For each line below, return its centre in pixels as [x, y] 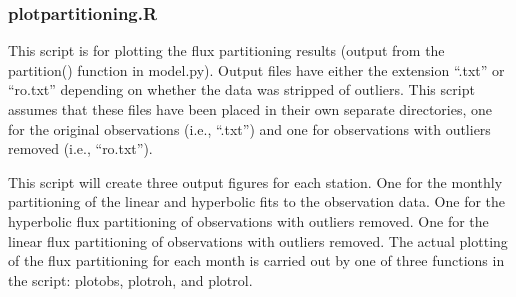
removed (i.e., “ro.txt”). [80, 148]
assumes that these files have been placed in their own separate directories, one [250, 109]
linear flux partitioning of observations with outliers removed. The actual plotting [258, 240]
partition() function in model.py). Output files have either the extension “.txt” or [256, 69]
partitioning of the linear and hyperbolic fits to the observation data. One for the [257, 201]
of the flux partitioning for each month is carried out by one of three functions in [256, 260]
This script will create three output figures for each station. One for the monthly [255, 181]
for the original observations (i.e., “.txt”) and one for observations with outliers [249, 128]
